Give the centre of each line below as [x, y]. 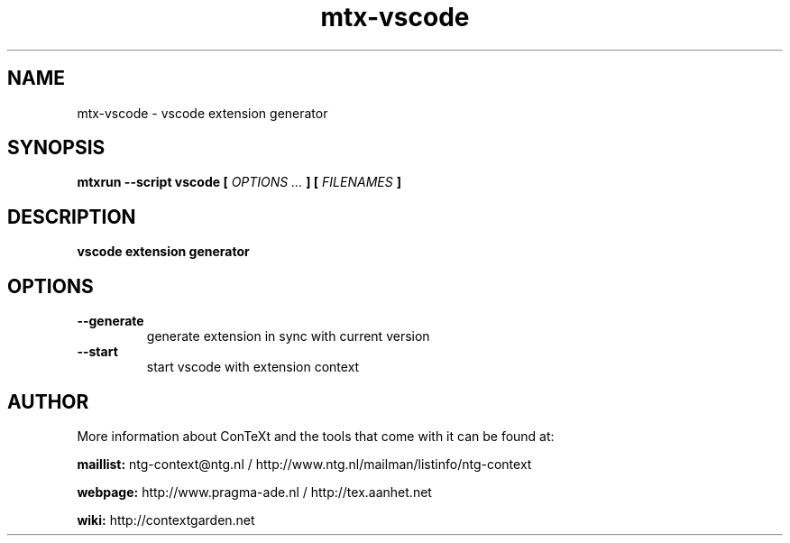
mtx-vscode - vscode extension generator [202, 113]
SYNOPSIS [56, 148]
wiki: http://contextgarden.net [166, 520]
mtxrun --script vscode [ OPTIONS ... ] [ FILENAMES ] [239, 182]
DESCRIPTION [72, 216]
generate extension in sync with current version [288, 336]
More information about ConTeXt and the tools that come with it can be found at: [316, 436]
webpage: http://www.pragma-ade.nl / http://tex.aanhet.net [254, 492]
